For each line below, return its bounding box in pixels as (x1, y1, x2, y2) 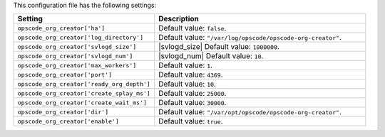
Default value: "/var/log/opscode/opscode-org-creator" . (158, 33, 342, 43)
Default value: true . (158, 116, 224, 126)
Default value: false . (158, 23, 227, 33)
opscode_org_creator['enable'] (17, 117, 119, 125)
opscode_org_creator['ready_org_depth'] (17, 80, 151, 88)
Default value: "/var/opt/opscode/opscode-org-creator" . (158, 107, 342, 117)
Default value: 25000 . (158, 89, 227, 99)
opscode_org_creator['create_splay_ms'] (17, 89, 151, 97)
